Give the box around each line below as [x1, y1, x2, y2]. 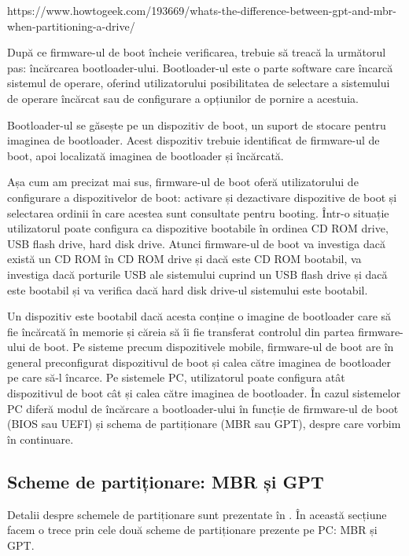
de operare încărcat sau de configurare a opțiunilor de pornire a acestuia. [7, 90, 359, 106]
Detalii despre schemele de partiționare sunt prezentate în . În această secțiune [7, 506, 387, 522]
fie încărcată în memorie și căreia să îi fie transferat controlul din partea [7, 323, 355, 339]
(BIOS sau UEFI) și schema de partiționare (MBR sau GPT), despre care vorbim [7, 415, 401, 432]
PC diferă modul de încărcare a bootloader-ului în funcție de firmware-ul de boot [7, 400, 399, 416]
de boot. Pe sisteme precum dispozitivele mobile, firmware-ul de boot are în [29, 338, 394, 355]
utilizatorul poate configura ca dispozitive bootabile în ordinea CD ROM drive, [7, 220, 389, 236]
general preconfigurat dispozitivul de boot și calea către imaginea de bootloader [7, 353, 392, 370]
